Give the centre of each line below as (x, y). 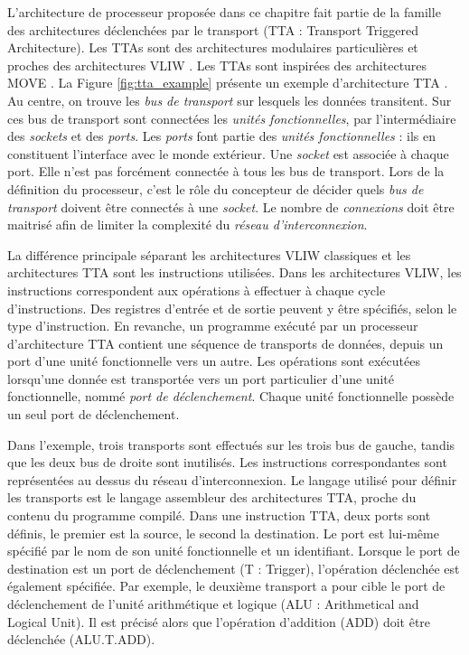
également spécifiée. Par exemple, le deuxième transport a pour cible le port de (226, 586)
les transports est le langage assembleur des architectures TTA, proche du (212, 497)
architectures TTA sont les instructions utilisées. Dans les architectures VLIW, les (234, 272)
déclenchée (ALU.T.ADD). (81, 639)
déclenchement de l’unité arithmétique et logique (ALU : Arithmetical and (213, 604)
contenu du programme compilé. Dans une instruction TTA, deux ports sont (219, 515)
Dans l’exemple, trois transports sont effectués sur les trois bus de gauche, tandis (231, 444)
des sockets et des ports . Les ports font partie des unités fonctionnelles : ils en (221, 136)
